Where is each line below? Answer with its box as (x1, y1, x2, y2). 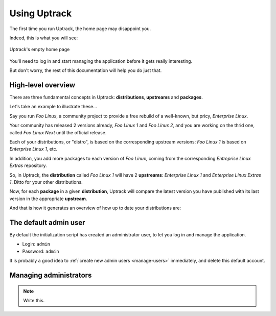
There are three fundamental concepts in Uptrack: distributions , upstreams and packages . (9, 94, 203, 101)
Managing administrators (9, 271, 92, 279)
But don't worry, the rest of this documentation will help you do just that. (9, 67, 162, 74)
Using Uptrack (9, 8, 72, 19)
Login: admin (22, 241, 51, 247)
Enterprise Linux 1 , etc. (9, 146, 58, 152)
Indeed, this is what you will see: (9, 35, 78, 41)
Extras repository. (9, 162, 47, 168)
